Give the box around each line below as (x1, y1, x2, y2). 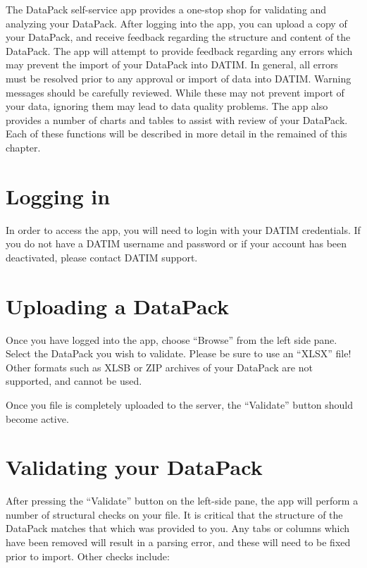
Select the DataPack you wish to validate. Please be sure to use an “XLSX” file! (6, 346, 352, 361)
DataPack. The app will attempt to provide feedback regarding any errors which (6, 43, 353, 58)
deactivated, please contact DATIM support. (6, 249, 198, 264)
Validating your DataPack (6, 452, 263, 481)
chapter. (6, 140, 41, 154)
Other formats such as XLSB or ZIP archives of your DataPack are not (6, 359, 313, 374)
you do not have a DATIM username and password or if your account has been (6, 236, 347, 251)
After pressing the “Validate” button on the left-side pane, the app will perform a (6, 493, 359, 508)
